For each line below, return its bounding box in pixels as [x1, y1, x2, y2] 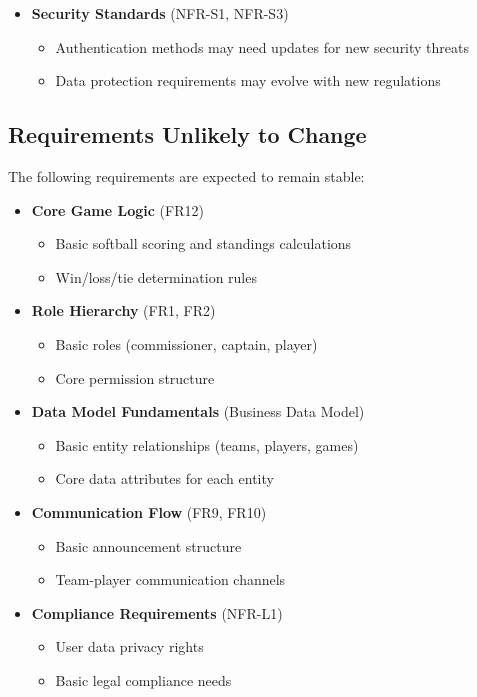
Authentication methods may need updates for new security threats [55, 36, 470, 57]
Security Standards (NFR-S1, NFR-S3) [31, 3, 289, 23]
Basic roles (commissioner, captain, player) [55, 333, 318, 354]
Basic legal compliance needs [55, 669, 232, 690]
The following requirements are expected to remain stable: [8, 165, 365, 186]
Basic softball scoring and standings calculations [55, 233, 352, 254]
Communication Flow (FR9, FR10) [31, 501, 267, 522]
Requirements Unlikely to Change [8, 119, 367, 150]
